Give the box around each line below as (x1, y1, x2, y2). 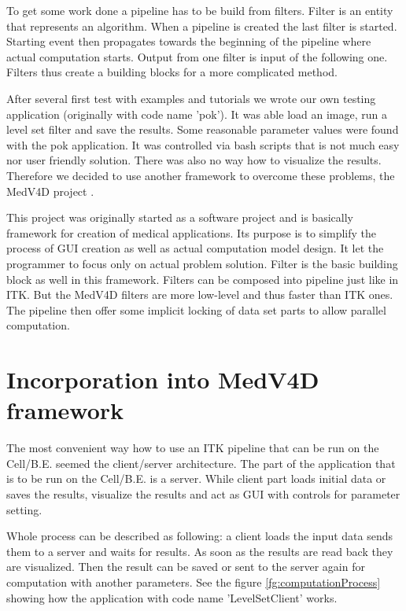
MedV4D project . (6, 182, 94, 199)
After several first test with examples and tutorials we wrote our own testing (6, 90, 376, 106)
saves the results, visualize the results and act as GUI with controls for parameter (6, 485, 400, 502)
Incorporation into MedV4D (6, 363, 319, 396)
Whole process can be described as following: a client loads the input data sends (6, 528, 393, 544)
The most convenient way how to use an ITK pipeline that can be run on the (6, 440, 379, 456)
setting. (6, 501, 42, 517)
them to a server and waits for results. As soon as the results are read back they (6, 543, 393, 559)
